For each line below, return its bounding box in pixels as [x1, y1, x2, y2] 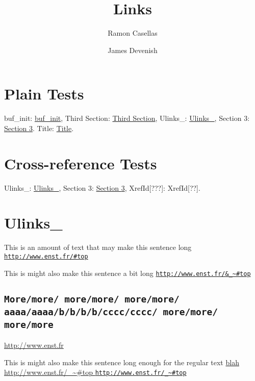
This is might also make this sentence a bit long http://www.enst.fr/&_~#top [4, 267, 251, 278]
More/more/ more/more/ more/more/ [4, 293, 180, 304]
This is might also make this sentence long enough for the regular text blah [4, 357, 239, 367]
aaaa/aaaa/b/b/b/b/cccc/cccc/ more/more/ [4, 306, 218, 317]
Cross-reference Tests [4, 153, 157, 173]
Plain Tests [4, 83, 84, 104]
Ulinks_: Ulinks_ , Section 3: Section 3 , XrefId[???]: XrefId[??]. [4, 182, 200, 193]
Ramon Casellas [108, 28, 158, 38]
